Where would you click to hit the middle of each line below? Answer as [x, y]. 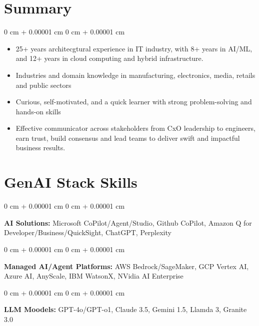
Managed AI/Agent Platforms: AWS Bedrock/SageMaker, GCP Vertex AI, [126, 266]
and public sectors [43, 85]
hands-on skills [38, 111]
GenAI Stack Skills [71, 182]
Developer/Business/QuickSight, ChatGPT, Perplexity [88, 232]
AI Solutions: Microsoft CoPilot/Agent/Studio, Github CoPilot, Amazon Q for [128, 222]
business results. [40, 148]
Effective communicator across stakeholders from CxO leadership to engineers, [135, 128]
